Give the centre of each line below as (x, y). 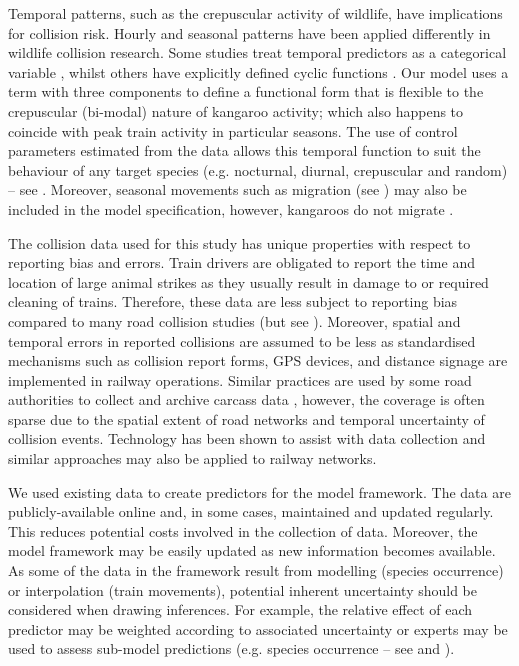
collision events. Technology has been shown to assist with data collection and (247, 438)
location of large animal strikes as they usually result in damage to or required (248, 281)
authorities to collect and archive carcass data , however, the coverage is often (246, 399)
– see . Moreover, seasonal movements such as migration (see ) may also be (237, 189)
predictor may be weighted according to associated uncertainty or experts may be (258, 628)
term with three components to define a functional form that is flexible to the (246, 91)
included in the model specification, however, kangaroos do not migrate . (231, 208)
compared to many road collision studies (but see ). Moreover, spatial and (234, 320)
